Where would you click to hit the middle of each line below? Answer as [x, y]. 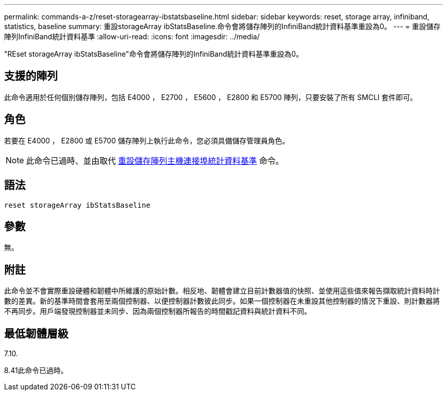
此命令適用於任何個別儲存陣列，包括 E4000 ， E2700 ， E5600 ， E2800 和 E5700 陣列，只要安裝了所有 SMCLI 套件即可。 [211, 97]
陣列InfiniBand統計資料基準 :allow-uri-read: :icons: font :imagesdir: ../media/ [132, 36]
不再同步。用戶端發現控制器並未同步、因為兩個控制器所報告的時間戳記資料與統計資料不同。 [158, 311]
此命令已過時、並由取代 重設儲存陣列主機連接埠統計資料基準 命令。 [155, 161]
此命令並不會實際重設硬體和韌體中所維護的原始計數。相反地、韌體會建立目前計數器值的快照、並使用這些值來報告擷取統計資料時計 [222, 291]
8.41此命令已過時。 [36, 371]
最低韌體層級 [36, 333]
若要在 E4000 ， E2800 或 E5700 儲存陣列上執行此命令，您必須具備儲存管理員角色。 [147, 140]
